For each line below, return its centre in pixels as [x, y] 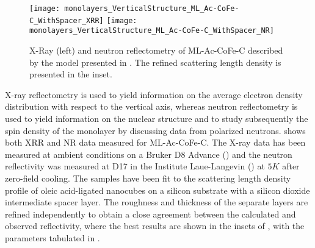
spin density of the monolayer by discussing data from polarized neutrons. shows [155, 130]
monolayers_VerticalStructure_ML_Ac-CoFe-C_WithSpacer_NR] [152, 31]
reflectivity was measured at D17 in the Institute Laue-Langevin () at [135, 166]
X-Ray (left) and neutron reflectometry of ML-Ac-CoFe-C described [156, 50]
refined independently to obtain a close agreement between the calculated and [150, 214]
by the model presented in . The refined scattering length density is [155, 62]
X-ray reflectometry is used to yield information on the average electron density [154, 94]
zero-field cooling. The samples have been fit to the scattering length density [148, 178]
